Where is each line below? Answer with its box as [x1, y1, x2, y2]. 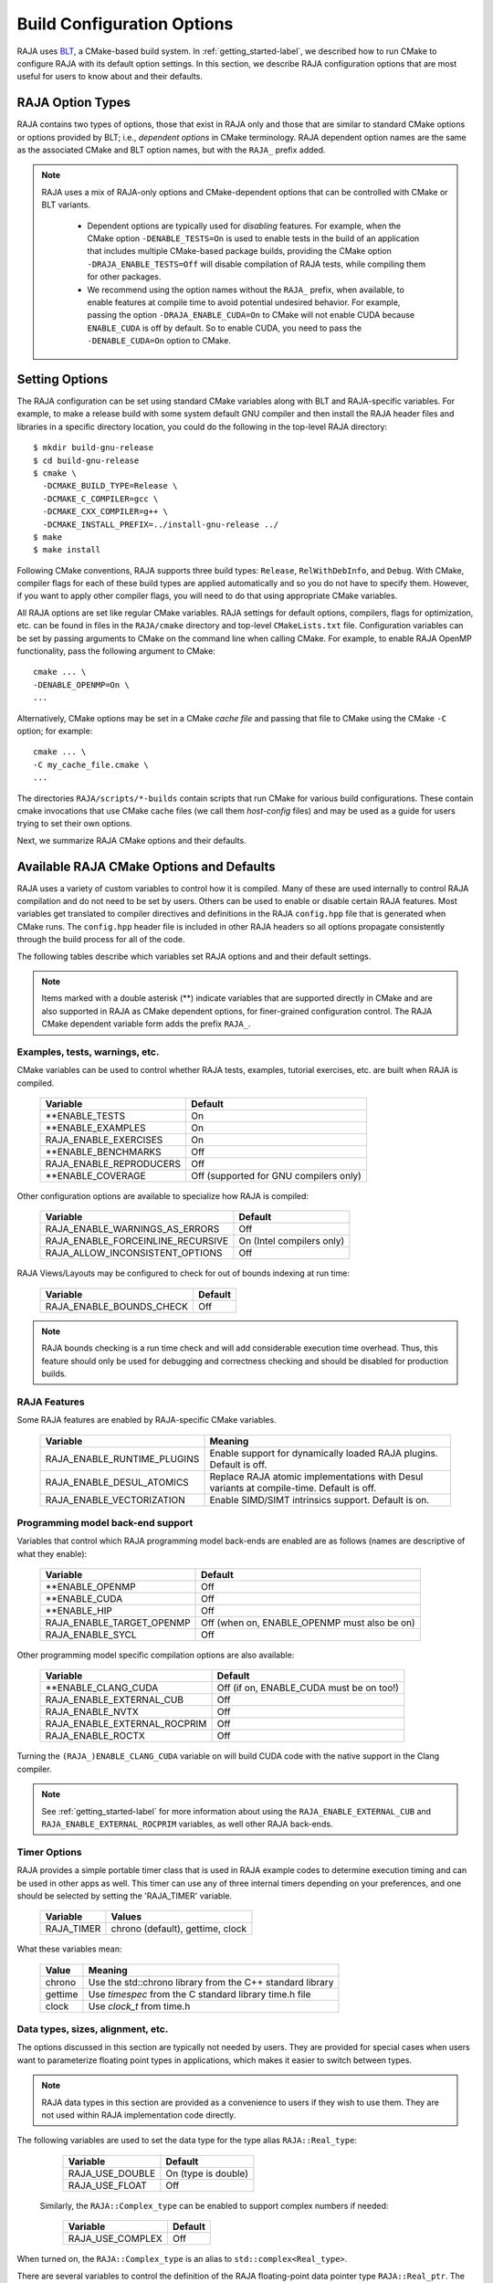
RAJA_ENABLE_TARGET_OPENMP [45, 1616, 191, 1629]
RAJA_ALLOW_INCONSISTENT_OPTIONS [45, 1247, 223, 1259]
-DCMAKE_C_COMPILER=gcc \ [42, 493, 159, 504]
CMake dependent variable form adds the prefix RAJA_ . [41, 1018, 251, 1029]
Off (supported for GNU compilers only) [190, 1170, 362, 1183]
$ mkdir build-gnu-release [33, 443, 154, 453]
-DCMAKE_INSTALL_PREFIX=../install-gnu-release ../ [42, 519, 278, 530]
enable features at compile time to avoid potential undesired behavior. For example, [87, 297, 401, 308]
